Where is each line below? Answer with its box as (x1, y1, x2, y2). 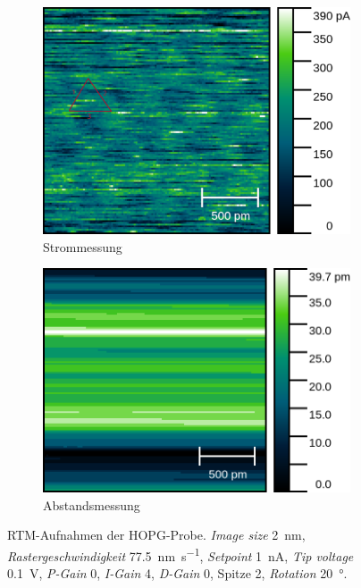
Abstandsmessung (43, 495, 140, 514)
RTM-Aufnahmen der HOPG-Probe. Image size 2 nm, (7, 525, 306, 544)
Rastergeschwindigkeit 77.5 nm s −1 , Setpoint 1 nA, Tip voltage (7, 543, 354, 565)
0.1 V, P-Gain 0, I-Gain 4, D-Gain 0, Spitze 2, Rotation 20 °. (7, 564, 348, 583)
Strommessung (43, 237, 122, 256)
